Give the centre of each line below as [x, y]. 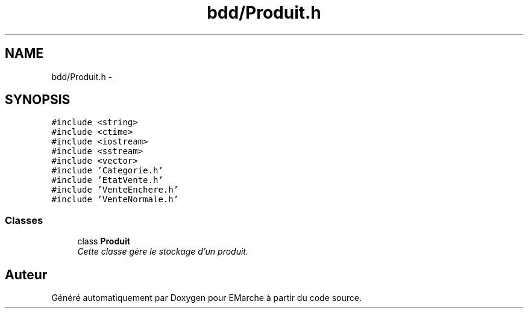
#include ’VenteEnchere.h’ [115, 190]
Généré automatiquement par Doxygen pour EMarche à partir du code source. [206, 298]
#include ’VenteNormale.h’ [115, 200]
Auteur [26, 274]
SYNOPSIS [38, 100]
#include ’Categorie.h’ [107, 171]
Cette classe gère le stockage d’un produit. [163, 252]
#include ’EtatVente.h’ [107, 180]
